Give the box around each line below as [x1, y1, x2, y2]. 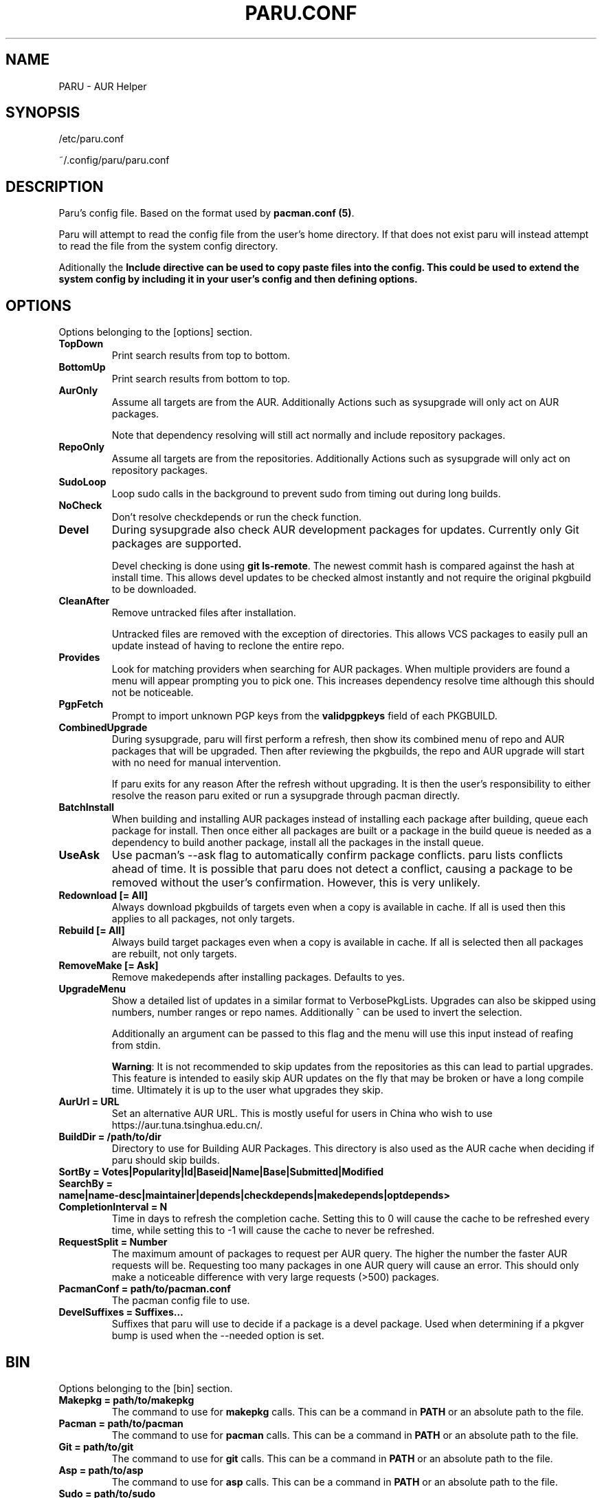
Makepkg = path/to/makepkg [58, 1393, 194, 1406]
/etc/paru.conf [58, 133, 124, 145]
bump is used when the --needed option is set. [111, 1329, 324, 1342]
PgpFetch [58, 698, 104, 710]
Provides [58, 651, 100, 664]
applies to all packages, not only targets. [111, 913, 295, 925]
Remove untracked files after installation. [111, 607, 296, 619]
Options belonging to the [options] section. [58, 326, 253, 338]
